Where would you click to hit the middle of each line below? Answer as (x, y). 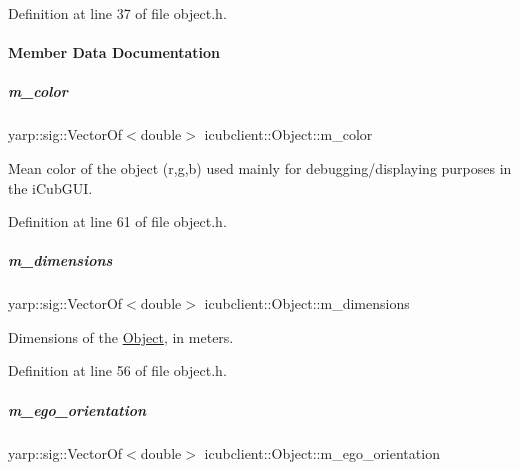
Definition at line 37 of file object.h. (117, 13)
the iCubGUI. (50, 187)
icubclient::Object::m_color (288, 134)
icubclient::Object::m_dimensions (307, 303)
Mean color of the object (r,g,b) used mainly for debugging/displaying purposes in (260, 167)
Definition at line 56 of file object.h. (117, 370)
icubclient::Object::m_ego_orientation (322, 452)
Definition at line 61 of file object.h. (117, 221)
